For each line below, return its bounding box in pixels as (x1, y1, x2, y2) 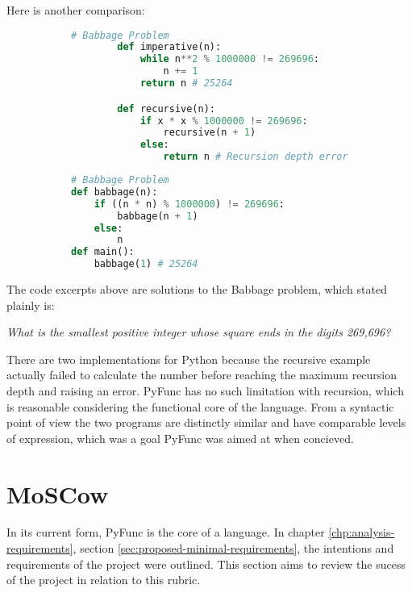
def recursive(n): (117, 102, 215, 115)
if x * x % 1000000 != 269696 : (139, 115, 308, 127)
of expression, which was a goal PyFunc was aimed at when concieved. (6, 429, 354, 446)
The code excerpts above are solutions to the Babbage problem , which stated (6, 281, 387, 297)
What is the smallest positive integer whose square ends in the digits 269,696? (6, 324, 391, 340)
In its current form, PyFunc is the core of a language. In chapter (6, 524, 325, 541)
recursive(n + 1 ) (163, 127, 256, 139)
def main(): (71, 246, 135, 258)
